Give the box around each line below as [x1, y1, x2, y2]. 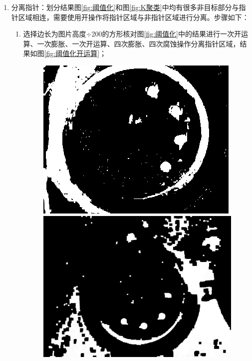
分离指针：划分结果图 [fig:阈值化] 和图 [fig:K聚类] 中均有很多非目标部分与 [11, 2, 239, 12]
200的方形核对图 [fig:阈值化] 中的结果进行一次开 [91, 28, 241, 39]
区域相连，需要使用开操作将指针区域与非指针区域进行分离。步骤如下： [18, 11, 249, 22]
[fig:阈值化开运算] [44, 48, 100, 58]
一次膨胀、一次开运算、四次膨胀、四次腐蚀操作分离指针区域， [37, 38, 240, 48]
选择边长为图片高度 [23, 28, 86, 39]
